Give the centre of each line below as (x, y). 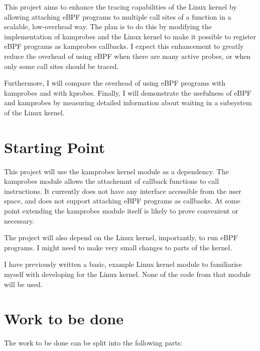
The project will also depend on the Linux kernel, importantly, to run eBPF (121, 237)
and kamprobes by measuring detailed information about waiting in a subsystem (128, 102)
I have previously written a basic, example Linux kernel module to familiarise (123, 264)
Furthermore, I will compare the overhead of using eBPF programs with (115, 83)
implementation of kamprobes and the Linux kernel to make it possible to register (130, 36)
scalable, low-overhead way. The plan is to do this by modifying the (108, 26)
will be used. (23, 284)
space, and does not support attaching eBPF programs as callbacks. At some (122, 201)
